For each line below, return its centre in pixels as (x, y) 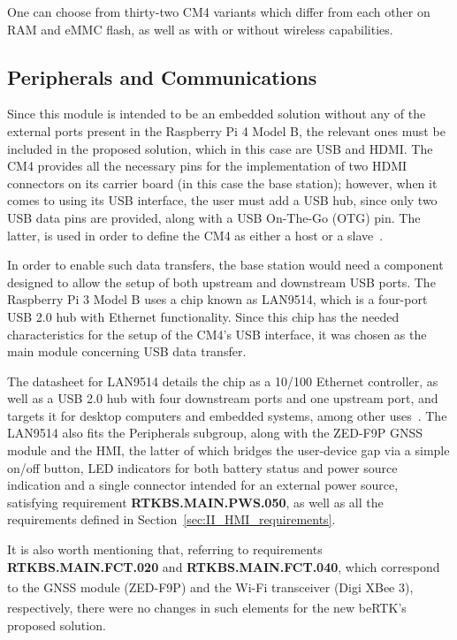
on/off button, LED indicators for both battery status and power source (202, 467)
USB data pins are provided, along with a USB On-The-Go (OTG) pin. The (214, 217)
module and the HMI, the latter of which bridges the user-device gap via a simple (228, 450)
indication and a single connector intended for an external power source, (203, 485)
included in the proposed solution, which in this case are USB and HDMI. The (220, 148)
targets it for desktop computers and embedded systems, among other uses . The (227, 415)
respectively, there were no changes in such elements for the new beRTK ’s (207, 608)
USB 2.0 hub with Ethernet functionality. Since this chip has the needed (203, 316)
